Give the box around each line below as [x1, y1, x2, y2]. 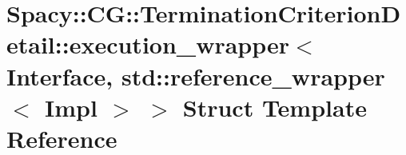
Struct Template [182, 90, 367, 123]
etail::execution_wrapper [6, 28, 290, 61]
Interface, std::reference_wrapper [6, 59, 385, 92]
